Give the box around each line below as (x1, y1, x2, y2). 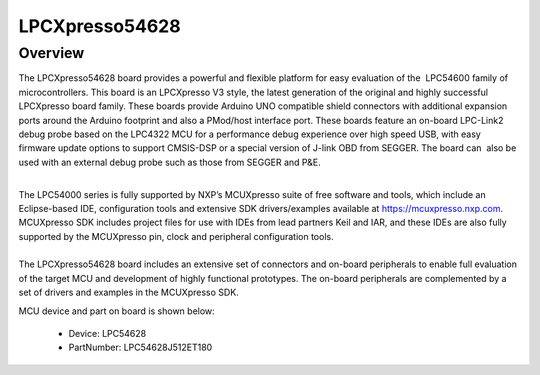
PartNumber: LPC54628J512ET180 (68, 341, 213, 354)
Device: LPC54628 (68, 328, 147, 340)
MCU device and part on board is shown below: (18, 305, 215, 317)
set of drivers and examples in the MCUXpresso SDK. (18, 286, 239, 299)
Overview (18, 44, 85, 62)
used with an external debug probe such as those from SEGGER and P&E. (18, 156, 322, 168)
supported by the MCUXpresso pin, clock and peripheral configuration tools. (18, 230, 334, 242)
